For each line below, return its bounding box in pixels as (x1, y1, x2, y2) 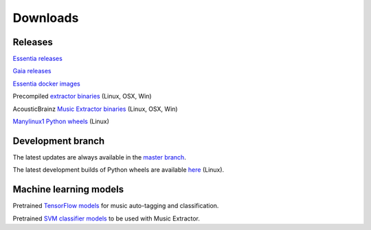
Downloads (12, 10, 79, 25)
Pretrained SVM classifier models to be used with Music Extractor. (12, 214, 201, 222)
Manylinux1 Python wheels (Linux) (12, 117, 110, 126)
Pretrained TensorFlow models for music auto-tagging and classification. (12, 202, 219, 210)
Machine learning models (12, 183, 124, 195)
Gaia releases (12, 67, 52, 75)
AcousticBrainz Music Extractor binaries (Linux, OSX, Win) (12, 105, 178, 113)
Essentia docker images (12, 79, 80, 88)
